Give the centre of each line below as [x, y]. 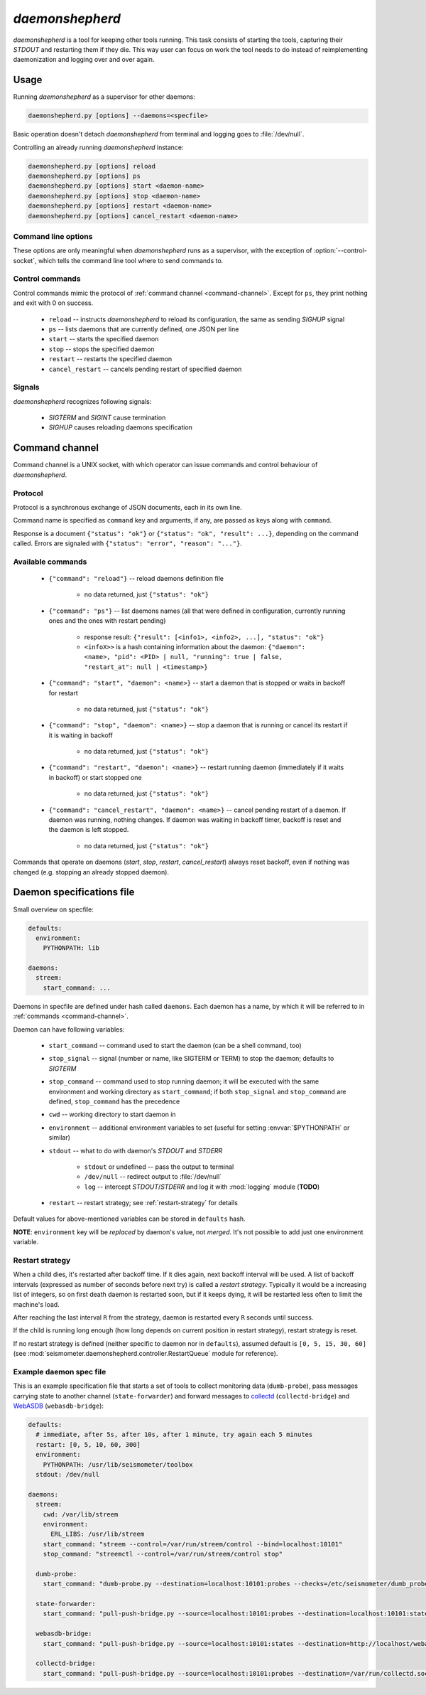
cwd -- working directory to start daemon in [113, 1114]
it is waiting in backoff [81, 735]
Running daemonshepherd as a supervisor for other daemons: [104, 97]
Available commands [50, 562]
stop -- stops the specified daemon [102, 349]
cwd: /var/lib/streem [81, 1514]
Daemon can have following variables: [69, 1029]
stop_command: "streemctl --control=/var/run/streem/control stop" [163, 1554]
